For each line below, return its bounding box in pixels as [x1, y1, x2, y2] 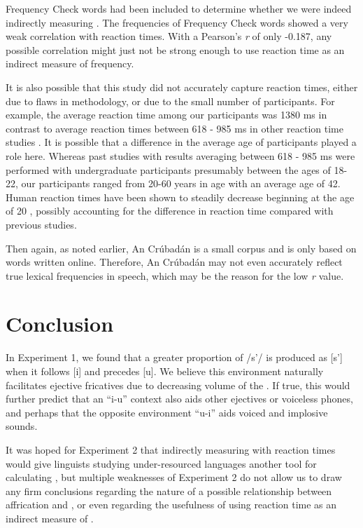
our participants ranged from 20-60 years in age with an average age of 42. [21, 176, 341, 191]
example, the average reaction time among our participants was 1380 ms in [6, 107, 327, 122]
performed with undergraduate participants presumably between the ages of [6, 162, 331, 177]
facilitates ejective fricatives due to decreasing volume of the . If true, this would [6, 377, 350, 392]
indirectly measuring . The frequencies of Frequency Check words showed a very [6, 15, 348, 29]
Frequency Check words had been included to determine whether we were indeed [6, 1, 352, 15]
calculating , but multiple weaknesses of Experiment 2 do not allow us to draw [6, 470, 342, 485]
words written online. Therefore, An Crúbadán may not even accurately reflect [6, 255, 343, 269]
